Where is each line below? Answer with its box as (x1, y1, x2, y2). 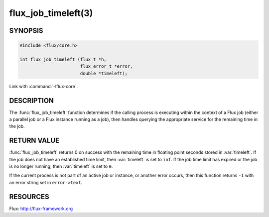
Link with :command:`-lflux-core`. (9, 83, 78, 89)
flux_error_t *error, (80, 64, 133, 69)
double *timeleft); (80, 70, 128, 76)
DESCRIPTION (9, 96, 54, 105)
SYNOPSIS (9, 26, 43, 35)
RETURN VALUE (9, 136, 60, 145)
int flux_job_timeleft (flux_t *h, (19, 56, 107, 62)
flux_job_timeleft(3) (9, 7, 93, 18)
